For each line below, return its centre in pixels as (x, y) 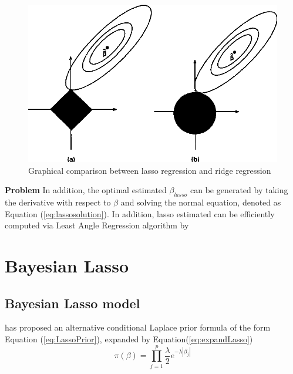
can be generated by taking (239, 190)
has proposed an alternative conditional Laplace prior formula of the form (138, 327)
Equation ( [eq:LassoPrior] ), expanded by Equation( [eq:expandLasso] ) (129, 339)
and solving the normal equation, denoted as (201, 202)
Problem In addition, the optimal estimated (86, 190)
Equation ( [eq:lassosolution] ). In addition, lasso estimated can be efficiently (140, 213)
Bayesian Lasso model (73, 303)
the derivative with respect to (58, 202)
